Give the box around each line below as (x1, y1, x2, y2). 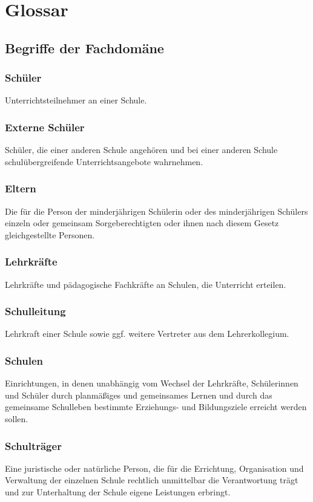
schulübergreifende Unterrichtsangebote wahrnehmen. (5, 155, 203, 168)
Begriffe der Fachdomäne (5, 38, 164, 57)
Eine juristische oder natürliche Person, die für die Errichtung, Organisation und (5, 461, 304, 474)
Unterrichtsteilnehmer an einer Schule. (5, 94, 147, 106)
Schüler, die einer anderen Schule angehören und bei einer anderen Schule (5, 143, 278, 156)
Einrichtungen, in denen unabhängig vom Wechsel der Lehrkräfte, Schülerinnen (5, 377, 298, 390)
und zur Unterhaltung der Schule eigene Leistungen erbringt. (5, 486, 231, 498)
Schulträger (5, 438, 62, 453)
